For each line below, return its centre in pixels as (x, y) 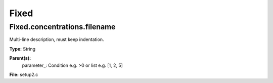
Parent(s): (20, 58)
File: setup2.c (24, 74)
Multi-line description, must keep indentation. (57, 39)
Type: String (22, 49)
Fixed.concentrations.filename (62, 27)
